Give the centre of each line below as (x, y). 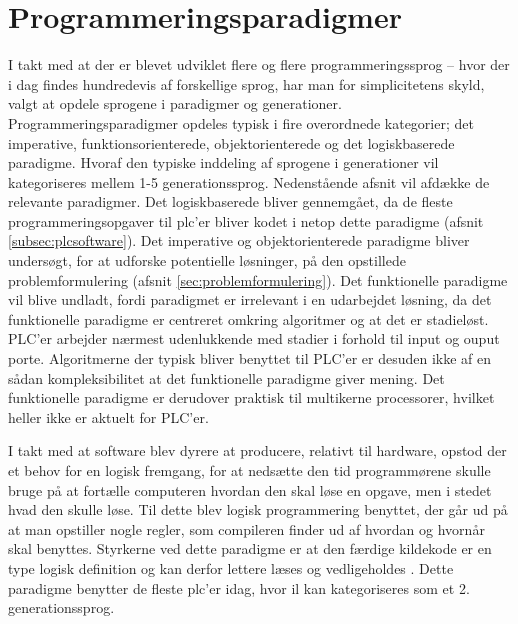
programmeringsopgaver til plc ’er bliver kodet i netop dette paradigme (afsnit (246, 220)
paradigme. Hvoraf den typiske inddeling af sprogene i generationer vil (223, 162)
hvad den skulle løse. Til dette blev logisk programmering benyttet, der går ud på (258, 509)
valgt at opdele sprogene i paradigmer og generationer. (175, 103)
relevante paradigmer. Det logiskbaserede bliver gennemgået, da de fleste (230, 201)
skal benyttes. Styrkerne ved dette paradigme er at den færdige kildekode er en (250, 548)
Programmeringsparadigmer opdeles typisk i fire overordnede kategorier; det (241, 122)
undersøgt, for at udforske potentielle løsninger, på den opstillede (207, 260)
